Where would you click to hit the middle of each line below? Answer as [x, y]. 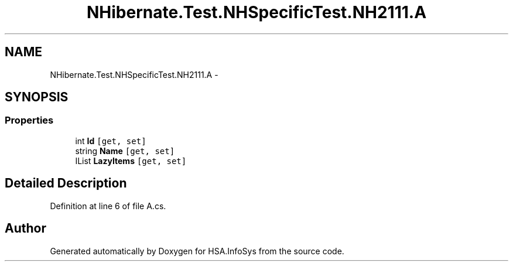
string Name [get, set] [125, 151]
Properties [29, 120]
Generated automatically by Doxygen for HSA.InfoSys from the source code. [197, 251]
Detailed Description [66, 183]
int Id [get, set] [111, 141]
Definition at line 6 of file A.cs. [108, 206]
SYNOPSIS [37, 97]
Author [25, 229]
